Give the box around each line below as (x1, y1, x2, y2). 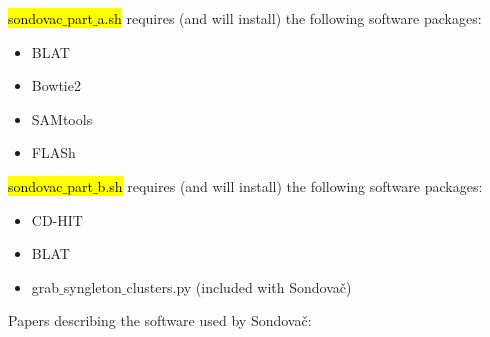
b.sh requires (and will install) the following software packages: (97, 175, 483, 196)
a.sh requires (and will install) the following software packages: (97, 8, 482, 28)
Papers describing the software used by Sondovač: (8, 310, 312, 331)
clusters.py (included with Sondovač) (126, 276, 352, 297)
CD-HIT (31, 209, 83, 230)
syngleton (63, 276, 122, 297)
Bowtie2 (31, 75, 81, 96)
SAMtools (31, 108, 93, 129)
